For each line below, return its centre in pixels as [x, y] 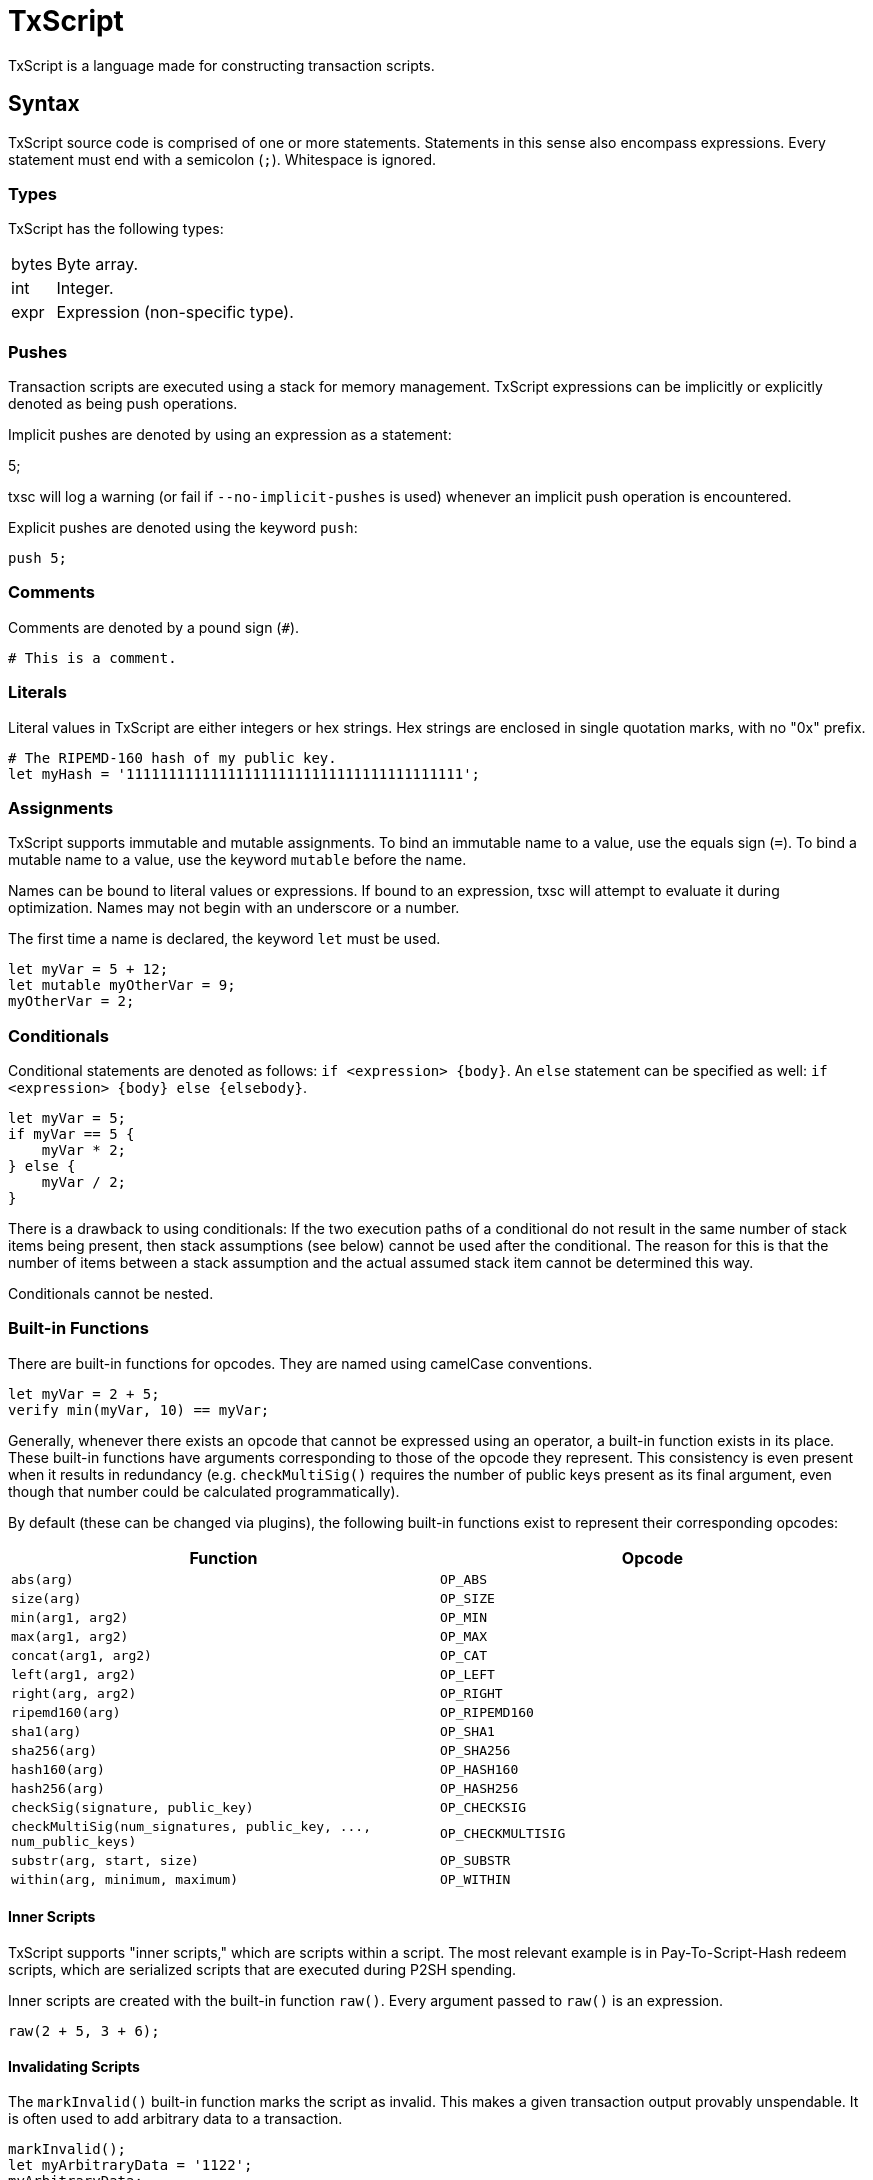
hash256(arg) [58, 1788]
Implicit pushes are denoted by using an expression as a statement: [230, 435]
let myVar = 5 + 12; [88, 969]
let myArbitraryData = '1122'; [130, 2165]
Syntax [44, 104]
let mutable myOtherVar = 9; [122, 985]
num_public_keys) [74, 1841]
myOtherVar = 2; [71, 1001]
